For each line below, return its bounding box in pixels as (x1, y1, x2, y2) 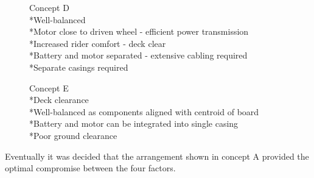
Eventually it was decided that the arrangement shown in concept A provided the (5, 149, 309, 162)
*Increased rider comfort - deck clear (29, 37, 166, 49)
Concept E (29, 81, 69, 94)
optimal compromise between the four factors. (5, 162, 176, 174)
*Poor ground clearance (29, 129, 117, 141)
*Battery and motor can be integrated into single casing (29, 117, 239, 130)
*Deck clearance (29, 93, 89, 106)
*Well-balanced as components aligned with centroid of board (29, 105, 259, 118)
